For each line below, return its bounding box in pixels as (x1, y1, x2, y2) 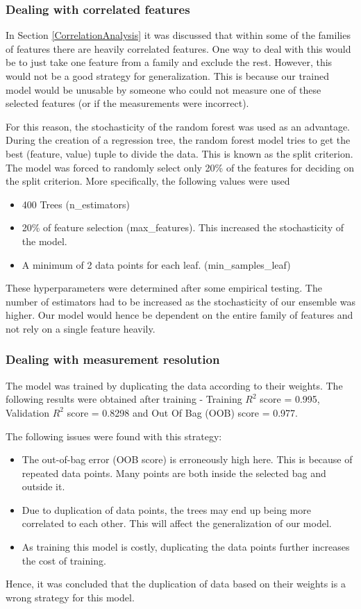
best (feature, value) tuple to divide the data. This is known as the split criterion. (6, 146, 353, 160)
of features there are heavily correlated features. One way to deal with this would (6, 41, 351, 56)
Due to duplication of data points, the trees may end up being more (22, 502, 311, 517)
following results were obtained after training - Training (6, 392, 242, 406)
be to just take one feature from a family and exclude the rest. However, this (6, 55, 333, 69)
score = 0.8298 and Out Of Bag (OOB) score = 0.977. (67, 405, 299, 419)
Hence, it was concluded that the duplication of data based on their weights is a (6, 576, 346, 591)
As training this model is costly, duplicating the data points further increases (22, 540, 350, 554)
